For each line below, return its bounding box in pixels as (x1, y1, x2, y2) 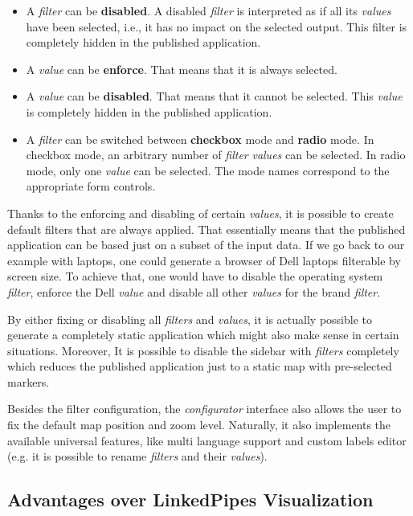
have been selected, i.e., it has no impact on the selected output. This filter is (26, 18, 407, 35)
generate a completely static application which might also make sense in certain (7, 326, 399, 343)
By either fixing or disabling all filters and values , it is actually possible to (7, 310, 372, 327)
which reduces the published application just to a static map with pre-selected (7, 358, 392, 375)
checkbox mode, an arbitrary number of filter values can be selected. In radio (26, 146, 406, 163)
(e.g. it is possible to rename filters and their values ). (7, 448, 268, 465)
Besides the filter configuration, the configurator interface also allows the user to (7, 400, 402, 417)
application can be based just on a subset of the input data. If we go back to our (7, 236, 405, 253)
